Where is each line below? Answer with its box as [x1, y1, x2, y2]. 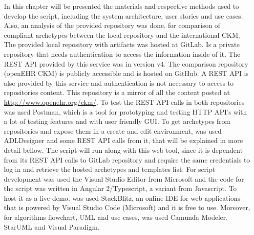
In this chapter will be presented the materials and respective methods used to [4, 1, 239, 11]
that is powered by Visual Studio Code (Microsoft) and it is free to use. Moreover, [4, 202, 250, 212]
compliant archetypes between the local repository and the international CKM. [4, 29, 240, 40]
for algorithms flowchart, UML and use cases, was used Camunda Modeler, [4, 212, 228, 222]
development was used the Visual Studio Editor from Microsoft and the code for [4, 173, 244, 184]
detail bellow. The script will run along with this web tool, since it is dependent [4, 144, 243, 155]
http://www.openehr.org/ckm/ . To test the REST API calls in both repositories [4, 96, 245, 107]
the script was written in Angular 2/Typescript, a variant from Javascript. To [4, 183, 237, 193]
